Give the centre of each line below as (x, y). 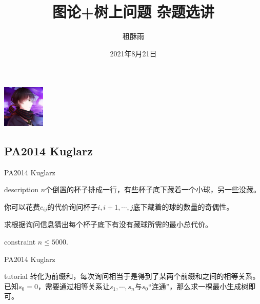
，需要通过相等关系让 (74, 286)
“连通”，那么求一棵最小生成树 (198, 286)
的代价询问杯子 (73, 206)
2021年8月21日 (133, 53)
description (22, 189)
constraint (20, 241)
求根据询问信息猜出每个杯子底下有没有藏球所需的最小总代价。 (108, 224)
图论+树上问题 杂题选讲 (133, 12)
